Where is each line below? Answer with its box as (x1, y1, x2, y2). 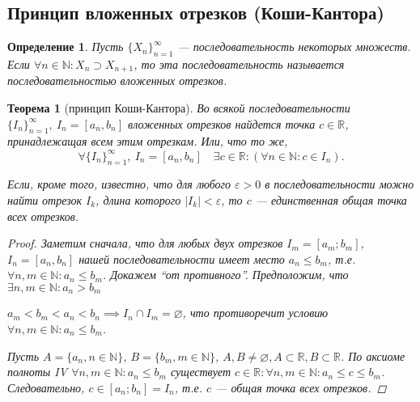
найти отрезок (7, 191, 83, 208)
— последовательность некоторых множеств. (177, 38, 411, 55)
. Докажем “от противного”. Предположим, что (102, 266, 349, 283)
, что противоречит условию (182, 304, 329, 321)
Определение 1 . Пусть (7, 38, 124, 55)
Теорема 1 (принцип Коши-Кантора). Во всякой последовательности (7, 99, 350, 116)
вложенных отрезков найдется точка (128, 115, 316, 132)
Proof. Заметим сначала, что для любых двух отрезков (7, 235, 283, 252)
